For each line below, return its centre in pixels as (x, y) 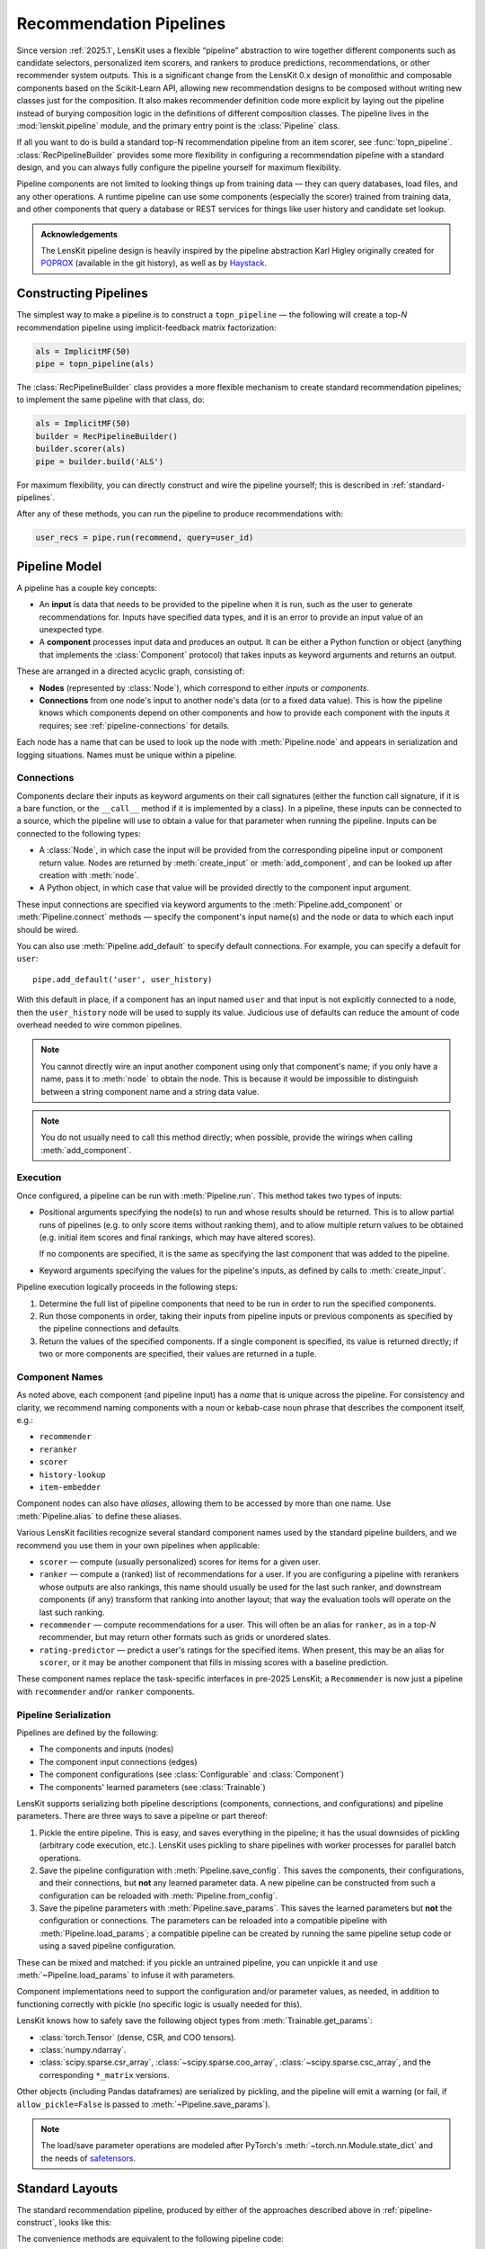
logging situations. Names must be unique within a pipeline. (127, 755)
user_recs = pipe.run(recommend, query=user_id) (145, 538)
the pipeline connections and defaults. (110, 1329)
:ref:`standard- (418, 485)
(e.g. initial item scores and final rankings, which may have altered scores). (177, 1237)
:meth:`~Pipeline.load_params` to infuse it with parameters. (126, 1976)
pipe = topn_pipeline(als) (95, 364)
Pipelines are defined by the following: (88, 1733)
